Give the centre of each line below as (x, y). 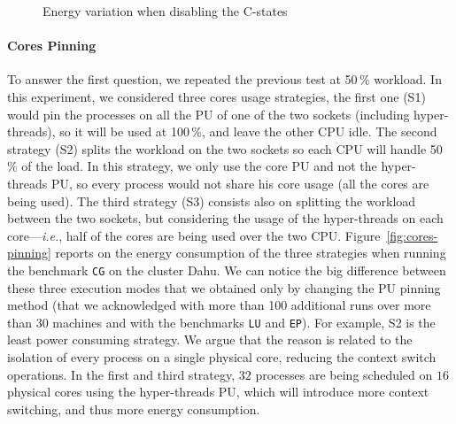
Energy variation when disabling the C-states (165, 11)
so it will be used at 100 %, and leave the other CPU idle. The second (248, 131)
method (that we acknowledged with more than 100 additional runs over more (219, 305)
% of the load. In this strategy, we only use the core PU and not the (192, 166)
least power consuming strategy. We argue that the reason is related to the (210, 339)
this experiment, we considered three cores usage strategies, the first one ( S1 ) (216, 96)
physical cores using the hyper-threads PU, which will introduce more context (218, 392)
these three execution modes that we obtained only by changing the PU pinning (224, 287)
